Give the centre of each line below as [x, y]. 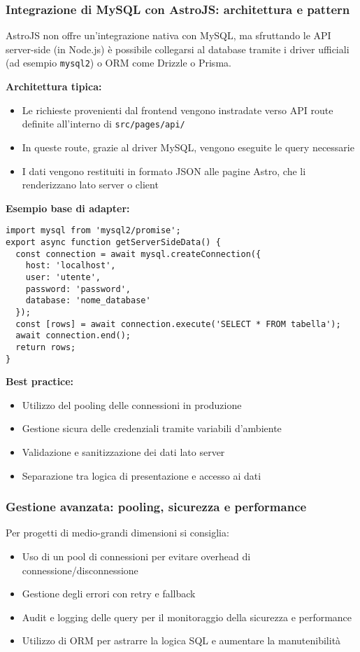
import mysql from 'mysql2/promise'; [93, 231]
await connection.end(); [73, 336]
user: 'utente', [63, 277]
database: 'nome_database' [88, 301]
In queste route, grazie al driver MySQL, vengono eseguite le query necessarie [188, 147]
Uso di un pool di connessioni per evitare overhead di [136, 556]
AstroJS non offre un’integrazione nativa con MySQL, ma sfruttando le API [168, 35]
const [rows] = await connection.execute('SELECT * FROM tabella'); [178, 324]
